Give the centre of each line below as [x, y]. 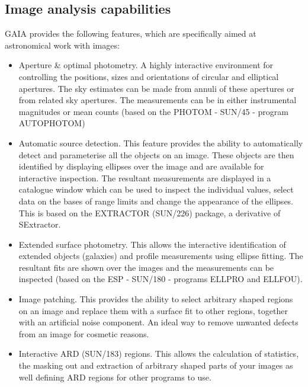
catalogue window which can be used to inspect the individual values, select [156, 189]
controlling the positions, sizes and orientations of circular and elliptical [149, 76]
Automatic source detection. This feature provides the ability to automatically [161, 143]
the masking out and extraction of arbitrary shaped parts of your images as [156, 365]
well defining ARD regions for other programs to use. [115, 377]
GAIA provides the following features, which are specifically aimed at [131, 33]
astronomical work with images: [62, 45]
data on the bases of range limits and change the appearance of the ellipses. [156, 201]
